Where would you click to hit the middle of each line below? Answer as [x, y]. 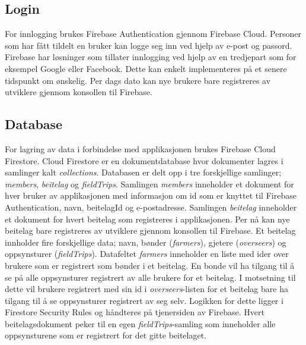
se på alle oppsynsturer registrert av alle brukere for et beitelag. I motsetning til [150, 277]
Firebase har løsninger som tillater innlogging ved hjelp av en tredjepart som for [151, 57]
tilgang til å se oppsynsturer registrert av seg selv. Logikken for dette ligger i [144, 300]
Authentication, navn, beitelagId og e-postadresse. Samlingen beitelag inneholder [151, 207]
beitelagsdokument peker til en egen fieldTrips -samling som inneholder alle [140, 323]
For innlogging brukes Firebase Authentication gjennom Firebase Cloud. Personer [153, 34]
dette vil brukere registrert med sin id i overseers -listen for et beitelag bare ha [146, 289]
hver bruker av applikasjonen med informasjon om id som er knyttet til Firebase [151, 195]
